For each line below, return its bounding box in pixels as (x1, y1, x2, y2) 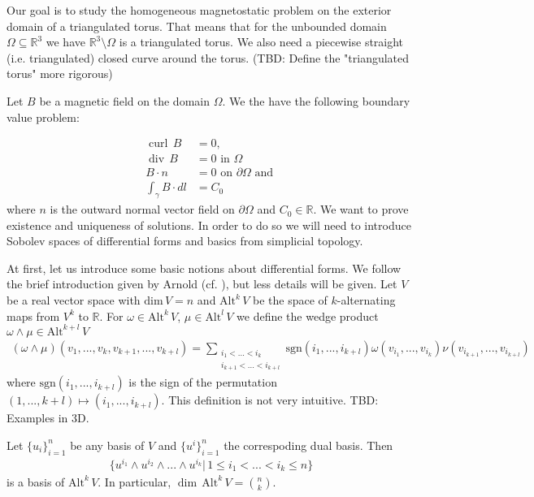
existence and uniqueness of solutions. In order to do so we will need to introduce (7, 216, 411, 233)
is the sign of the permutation (128, 374, 277, 391)
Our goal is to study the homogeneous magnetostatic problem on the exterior (7, 2, 392, 18)
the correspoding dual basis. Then (224, 436, 393, 453)
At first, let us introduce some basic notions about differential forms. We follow (7, 259, 402, 276)
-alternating (336, 292, 396, 309)
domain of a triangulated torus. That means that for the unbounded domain (7, 17, 387, 34)
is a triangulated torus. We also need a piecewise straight (119, 33, 404, 50)
